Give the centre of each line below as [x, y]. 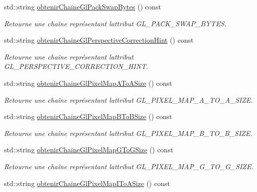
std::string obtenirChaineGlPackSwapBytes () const [83, 6]
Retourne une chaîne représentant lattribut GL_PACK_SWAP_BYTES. [115, 23]
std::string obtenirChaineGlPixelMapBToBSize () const [88, 116]
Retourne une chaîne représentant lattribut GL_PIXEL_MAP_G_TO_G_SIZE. [129, 166]
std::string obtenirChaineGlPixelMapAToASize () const [88, 83]
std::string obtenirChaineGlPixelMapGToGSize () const [89, 150]
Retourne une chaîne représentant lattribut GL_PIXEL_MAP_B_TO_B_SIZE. [128, 133]
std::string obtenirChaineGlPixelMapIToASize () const [87, 183]
